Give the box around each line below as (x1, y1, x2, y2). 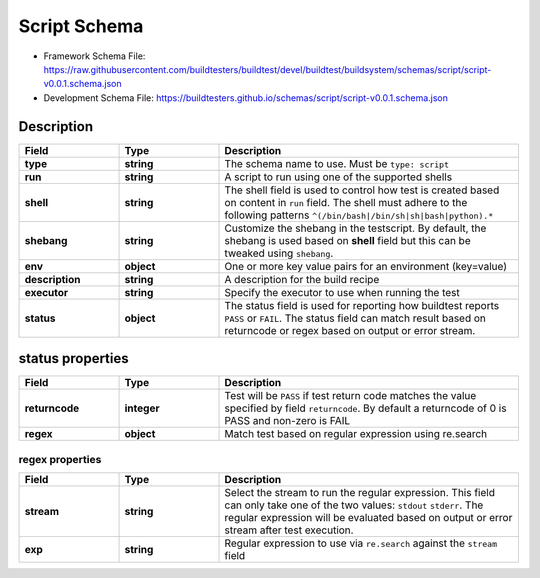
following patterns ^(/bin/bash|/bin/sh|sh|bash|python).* (224, 208, 494, 222)
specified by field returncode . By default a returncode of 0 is (224, 401, 507, 415)
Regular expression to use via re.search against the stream (224, 536, 498, 550)
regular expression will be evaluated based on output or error (224, 510, 513, 524)
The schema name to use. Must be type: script (224, 156, 450, 170)
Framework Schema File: (43, 50, 146, 62)
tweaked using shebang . (224, 246, 334, 260)
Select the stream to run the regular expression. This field (224, 485, 495, 499)
